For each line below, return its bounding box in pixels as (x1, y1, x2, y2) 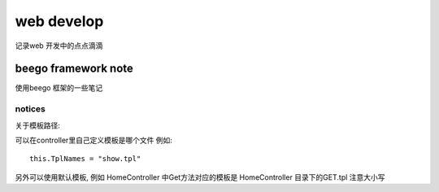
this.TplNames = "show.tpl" (29, 155, 141, 164)
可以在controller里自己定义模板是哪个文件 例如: (15, 135, 172, 145)
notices (15, 103, 46, 115)
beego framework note (15, 62, 134, 76)
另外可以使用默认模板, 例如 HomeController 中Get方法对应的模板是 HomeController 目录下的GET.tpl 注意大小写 (15, 172, 385, 182)
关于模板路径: (15, 120, 61, 130)
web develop (15, 12, 104, 30)
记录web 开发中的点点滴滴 (15, 41, 103, 50)
